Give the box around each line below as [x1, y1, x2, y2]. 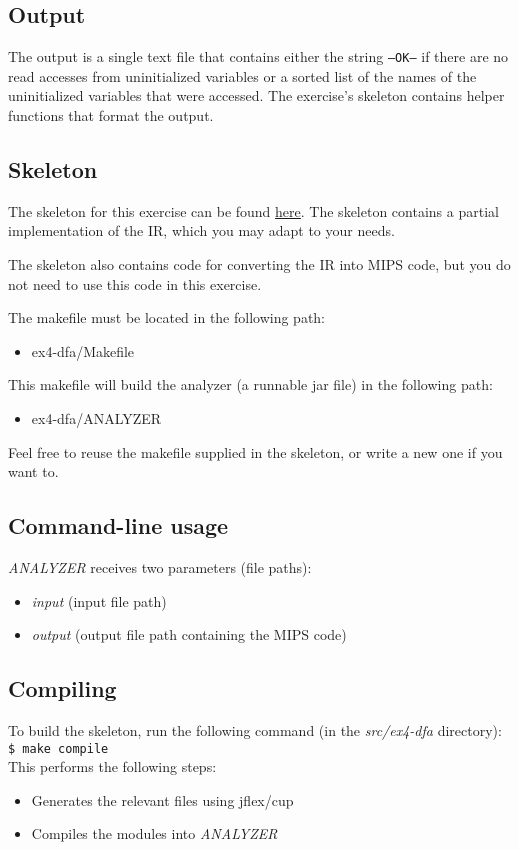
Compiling [8, 673, 117, 704]
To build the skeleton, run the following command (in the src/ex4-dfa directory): [8, 719, 502, 740]
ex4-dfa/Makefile [31, 340, 135, 361]
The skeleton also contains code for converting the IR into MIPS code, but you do [8, 254, 511, 275]
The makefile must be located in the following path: [8, 307, 326, 328]
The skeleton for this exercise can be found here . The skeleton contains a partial [8, 200, 499, 221]
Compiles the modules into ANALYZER [31, 823, 278, 844]
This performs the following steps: [8, 756, 217, 777]
